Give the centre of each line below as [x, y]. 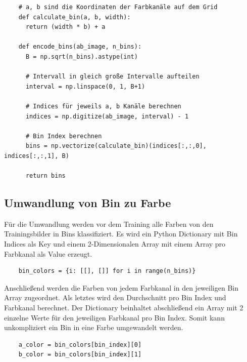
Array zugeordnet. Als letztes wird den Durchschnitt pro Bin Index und [115, 297]
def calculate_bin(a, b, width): [75, 17]
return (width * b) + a [65, 27]
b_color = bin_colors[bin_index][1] [80, 355]
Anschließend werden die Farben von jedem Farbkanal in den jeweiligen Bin [121, 287]
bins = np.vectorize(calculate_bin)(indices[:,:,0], [116, 146]
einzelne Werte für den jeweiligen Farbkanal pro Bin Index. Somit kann [114, 317]
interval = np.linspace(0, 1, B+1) [85, 86]
